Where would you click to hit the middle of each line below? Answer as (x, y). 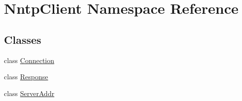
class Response (26, 77)
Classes (23, 39)
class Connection (29, 60)
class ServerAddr (29, 93)
